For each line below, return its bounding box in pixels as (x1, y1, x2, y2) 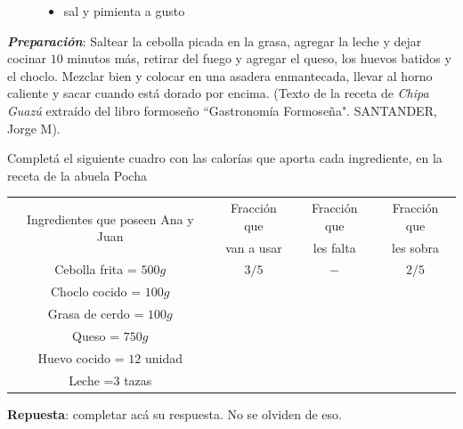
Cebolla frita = (54, 260, 137, 279)
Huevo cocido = (37, 348, 125, 367)
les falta (313, 238, 356, 256)
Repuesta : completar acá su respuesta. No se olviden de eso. (7, 404, 342, 423)
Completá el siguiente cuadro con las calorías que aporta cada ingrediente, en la (7, 149, 443, 167)
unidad (144, 348, 183, 367)
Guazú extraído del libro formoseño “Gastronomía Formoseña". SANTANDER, (7, 101, 437, 119)
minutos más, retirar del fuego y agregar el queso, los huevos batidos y (67, 49, 451, 68)
